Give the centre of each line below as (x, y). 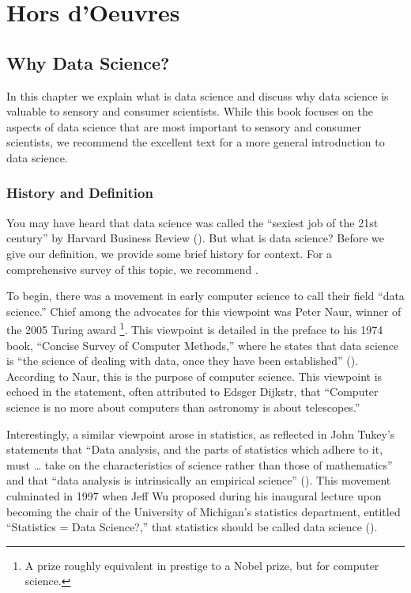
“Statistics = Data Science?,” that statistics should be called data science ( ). (192, 527)
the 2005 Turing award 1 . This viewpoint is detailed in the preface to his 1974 (195, 328)
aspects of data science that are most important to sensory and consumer (184, 126)
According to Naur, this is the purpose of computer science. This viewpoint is (194, 376)
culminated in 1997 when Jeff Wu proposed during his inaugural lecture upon (194, 495)
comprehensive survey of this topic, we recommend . (132, 269)
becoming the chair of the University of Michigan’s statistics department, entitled (204, 511)
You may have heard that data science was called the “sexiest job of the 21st (192, 222)
